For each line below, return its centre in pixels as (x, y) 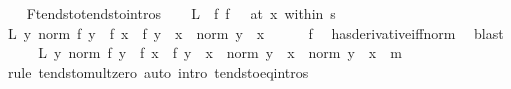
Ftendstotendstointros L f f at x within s (181, 13)
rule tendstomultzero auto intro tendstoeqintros (158, 71)
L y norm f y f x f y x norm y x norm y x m (220, 52)
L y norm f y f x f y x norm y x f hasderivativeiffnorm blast (255, 32)
